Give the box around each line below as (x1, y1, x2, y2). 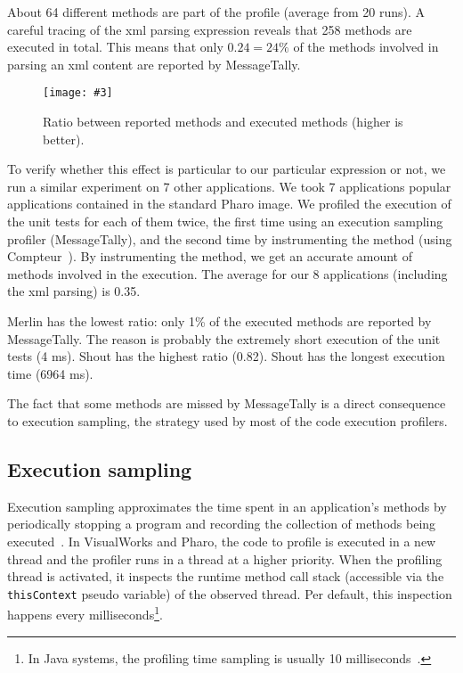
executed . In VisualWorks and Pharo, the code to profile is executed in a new (7, 531, 436, 550)
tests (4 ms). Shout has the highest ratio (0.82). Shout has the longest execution (7, 347, 445, 365)
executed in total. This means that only (7, 37, 223, 56)
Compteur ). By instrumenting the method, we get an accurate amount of (7, 247, 412, 266)
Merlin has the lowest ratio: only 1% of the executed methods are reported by (7, 311, 432, 330)
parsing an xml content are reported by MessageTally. (7, 54, 301, 73)
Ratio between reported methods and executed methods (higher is (43, 112, 403, 131)
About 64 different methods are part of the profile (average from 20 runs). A (7, 3, 426, 21)
